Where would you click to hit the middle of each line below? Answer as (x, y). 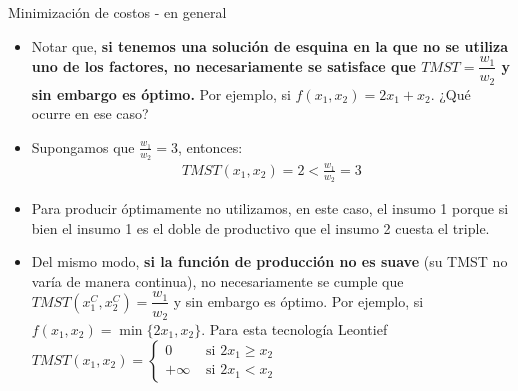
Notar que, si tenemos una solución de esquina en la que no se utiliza (270, 45)
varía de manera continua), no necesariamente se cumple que (217, 280)
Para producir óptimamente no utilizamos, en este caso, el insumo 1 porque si (270, 208)
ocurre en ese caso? (90, 113)
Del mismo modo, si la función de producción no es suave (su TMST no (269, 261)
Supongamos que (83, 146)
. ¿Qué (450, 93)
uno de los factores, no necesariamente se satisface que (223, 65)
